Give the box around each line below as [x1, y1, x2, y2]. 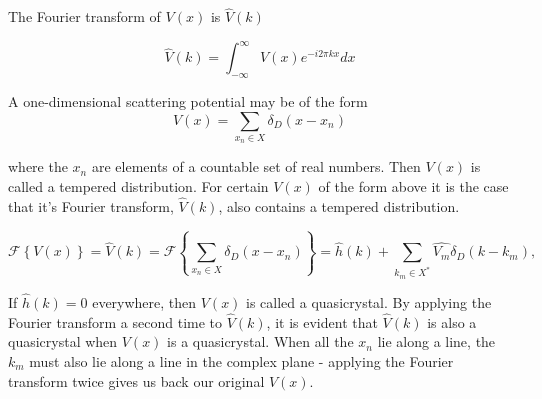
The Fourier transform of [8, 6, 161, 27]
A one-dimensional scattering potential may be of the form [8, 91, 368, 112]
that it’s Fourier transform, [8, 195, 174, 216]
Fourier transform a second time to [8, 311, 223, 332]
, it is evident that [266, 311, 378, 332]
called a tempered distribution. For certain [8, 176, 269, 197]
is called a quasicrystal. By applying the [246, 291, 492, 312]
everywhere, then [92, 291, 197, 312]
